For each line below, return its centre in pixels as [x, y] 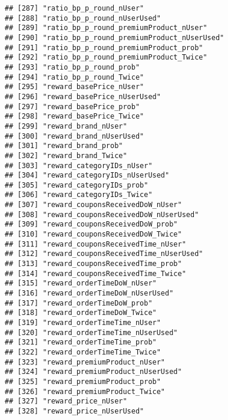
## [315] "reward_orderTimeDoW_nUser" [81, 283]
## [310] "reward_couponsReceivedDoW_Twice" [93, 234]
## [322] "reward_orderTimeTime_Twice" [83, 352]
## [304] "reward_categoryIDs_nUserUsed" [87, 175]
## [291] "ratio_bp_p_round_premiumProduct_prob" [104, 47]
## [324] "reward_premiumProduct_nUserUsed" [93, 372]
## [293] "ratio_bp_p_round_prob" [72, 67]
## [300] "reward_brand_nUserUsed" [75, 136]
